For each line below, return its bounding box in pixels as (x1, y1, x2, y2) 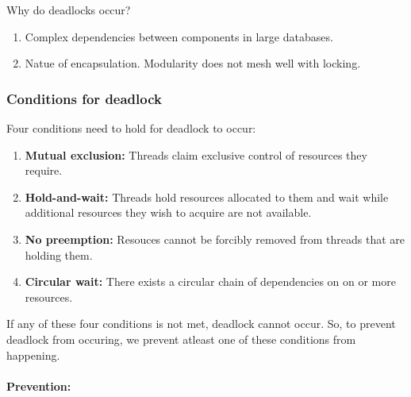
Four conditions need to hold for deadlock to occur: (6, 120, 256, 136)
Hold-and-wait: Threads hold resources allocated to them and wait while (25, 188, 389, 205)
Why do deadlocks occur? (6, 2, 131, 17)
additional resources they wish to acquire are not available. (25, 204, 312, 221)
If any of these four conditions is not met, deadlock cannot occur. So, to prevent (6, 315, 396, 332)
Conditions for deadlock (6, 88, 162, 108)
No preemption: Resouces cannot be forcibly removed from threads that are (25, 230, 405, 247)
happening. (6, 346, 60, 363)
